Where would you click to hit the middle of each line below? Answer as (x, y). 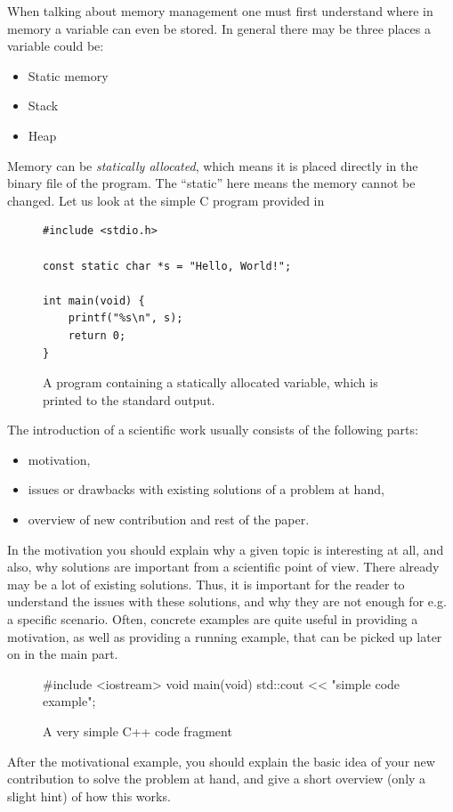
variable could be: (56, 46)
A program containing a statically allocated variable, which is (210, 382)
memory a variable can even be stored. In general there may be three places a (219, 28)
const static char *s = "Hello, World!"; (167, 266)
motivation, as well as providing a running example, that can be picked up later (225, 636)
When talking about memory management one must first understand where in (220, 11)
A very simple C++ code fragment (138, 731)
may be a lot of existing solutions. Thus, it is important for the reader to (206, 584)
